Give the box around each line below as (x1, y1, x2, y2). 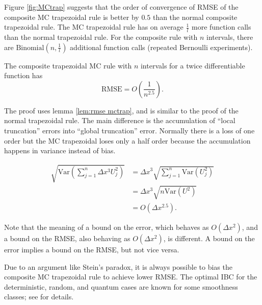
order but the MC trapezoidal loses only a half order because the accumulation (4, 135, 251, 146)
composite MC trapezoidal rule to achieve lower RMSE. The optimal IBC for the (4, 271, 257, 282)
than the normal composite (152, 11, 238, 22)
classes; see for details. (4, 291, 74, 302)
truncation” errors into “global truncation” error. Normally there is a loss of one (4, 125, 255, 135)
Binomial (16, 44, 44, 52)
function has (4, 70, 43, 81)
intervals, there (206, 32, 253, 42)
